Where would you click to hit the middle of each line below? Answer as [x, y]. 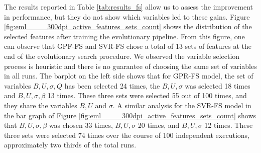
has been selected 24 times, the [112, 85]
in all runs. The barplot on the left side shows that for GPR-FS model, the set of [129, 76]
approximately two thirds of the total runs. [70, 145]
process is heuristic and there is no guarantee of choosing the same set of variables [130, 66]
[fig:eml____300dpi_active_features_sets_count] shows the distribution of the [128, 26]
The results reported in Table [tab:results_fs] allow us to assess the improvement [128, 7]
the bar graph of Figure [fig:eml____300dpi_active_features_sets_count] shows [130, 115]
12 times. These [229, 125]
